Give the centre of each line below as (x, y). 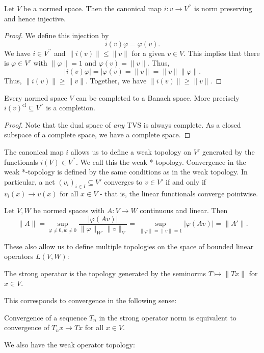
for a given (148, 53)
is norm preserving (223, 8)
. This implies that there (222, 53)
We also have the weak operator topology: (70, 344)
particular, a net (30, 181)
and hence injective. (35, 18)
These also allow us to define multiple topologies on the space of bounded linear (129, 246)
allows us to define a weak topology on (131, 151)
